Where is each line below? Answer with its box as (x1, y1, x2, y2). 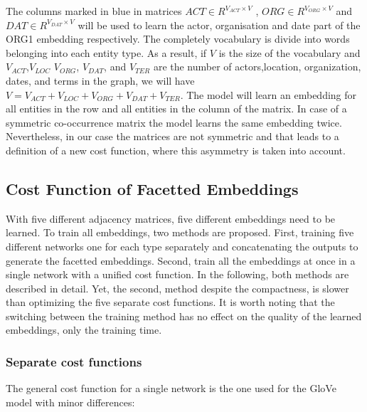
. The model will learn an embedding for (180, 87, 357, 102)
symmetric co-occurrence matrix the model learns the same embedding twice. (6, 115, 342, 130)
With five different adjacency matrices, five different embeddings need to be (6, 211, 336, 226)
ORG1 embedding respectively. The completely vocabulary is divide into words (6, 31, 350, 46)
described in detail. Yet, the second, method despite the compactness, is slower (6, 280, 349, 295)
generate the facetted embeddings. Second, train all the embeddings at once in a (6, 253, 356, 268)
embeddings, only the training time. (6, 322, 162, 337)
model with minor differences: (6, 394, 135, 409)
